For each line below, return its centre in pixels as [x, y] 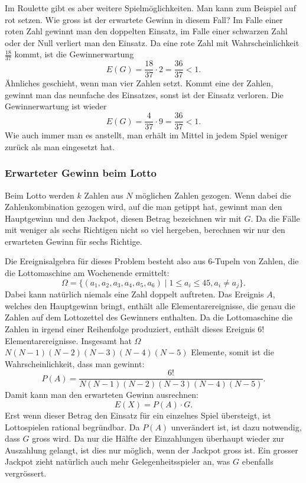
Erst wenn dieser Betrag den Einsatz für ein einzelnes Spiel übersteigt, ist [138, 415]
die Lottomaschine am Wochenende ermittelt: [87, 273]
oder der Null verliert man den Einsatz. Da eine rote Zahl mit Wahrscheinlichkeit [152, 42]
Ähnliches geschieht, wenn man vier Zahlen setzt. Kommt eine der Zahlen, [139, 83]
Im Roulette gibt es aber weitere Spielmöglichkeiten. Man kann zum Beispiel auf [150, 8]
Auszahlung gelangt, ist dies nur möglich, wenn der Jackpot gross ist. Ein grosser [152, 450]
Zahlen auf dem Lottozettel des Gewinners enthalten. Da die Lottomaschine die [149, 317]
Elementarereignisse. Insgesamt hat [68, 340]
